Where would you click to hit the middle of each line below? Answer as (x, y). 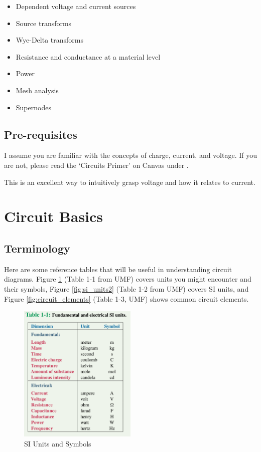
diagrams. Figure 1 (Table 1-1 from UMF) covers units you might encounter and (128, 279)
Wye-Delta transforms (50, 40)
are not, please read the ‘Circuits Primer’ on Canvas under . (96, 165)
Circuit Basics (54, 216)
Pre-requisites (41, 134)
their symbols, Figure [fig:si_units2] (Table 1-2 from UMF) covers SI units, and (126, 288)
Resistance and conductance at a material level (88, 56)
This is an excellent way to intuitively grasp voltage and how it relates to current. (130, 182)
